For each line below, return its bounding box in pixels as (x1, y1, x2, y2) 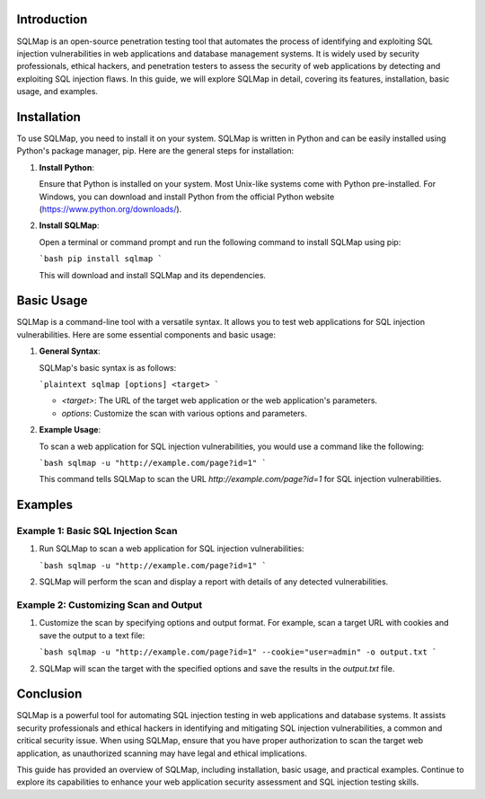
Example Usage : (39, 425, 101, 435)
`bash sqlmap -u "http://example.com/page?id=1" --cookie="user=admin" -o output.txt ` (39, 647, 437, 657)
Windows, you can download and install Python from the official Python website (39, 191, 335, 202)
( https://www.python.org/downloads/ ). (39, 203, 182, 215)
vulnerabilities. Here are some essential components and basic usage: (16, 329, 277, 340)
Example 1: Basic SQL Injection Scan (16, 525, 178, 538)
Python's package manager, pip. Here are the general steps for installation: (16, 145, 295, 156)
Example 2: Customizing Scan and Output (16, 599, 202, 611)
